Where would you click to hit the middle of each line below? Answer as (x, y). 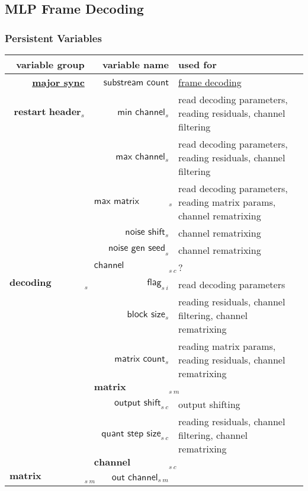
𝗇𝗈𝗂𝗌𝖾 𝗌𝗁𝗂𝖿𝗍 (145, 232)
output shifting (209, 404)
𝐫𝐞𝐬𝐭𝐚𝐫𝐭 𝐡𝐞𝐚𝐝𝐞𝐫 (47, 112)
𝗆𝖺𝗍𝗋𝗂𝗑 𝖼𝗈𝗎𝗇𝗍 (140, 359)
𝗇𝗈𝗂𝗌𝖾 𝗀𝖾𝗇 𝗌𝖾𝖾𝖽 (137, 248)
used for (198, 64)
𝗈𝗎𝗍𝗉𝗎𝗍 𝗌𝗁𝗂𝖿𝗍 (137, 403)
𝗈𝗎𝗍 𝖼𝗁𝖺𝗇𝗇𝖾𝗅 (135, 477)
